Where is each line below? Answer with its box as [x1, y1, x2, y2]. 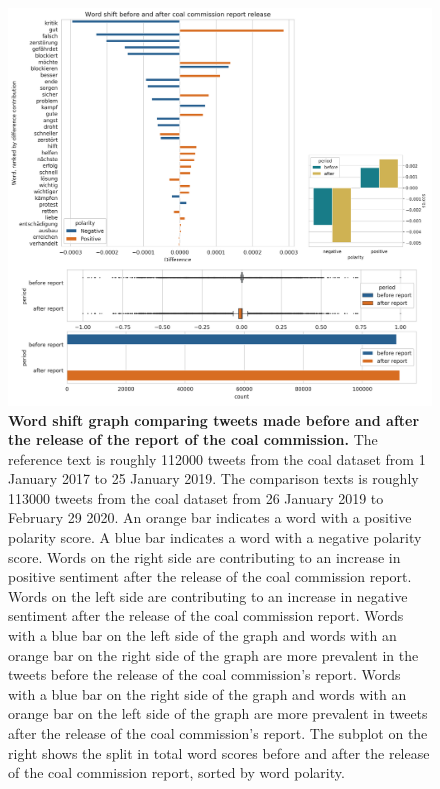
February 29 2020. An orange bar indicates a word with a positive [8, 507, 412, 528]
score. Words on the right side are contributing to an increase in [8, 546, 401, 567]
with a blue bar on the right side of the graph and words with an [8, 683, 407, 704]
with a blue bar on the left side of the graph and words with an [8, 625, 397, 646]
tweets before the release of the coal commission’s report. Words [8, 664, 401, 685]
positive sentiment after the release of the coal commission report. [8, 566, 412, 587]
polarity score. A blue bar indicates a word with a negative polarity [8, 527, 422, 548]
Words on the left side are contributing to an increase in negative [8, 585, 408, 606]
